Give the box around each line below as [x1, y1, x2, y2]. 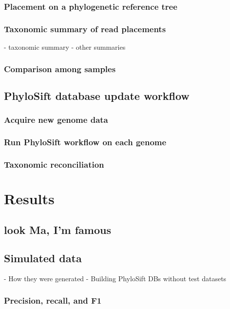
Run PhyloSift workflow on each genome [4, 136, 167, 148]
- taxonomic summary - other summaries [4, 42, 126, 52]
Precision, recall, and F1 [4, 294, 102, 306]
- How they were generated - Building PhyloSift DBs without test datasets [4, 273, 227, 284]
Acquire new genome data [4, 114, 108, 126]
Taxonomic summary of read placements [4, 22, 166, 35]
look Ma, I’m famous [4, 222, 111, 237]
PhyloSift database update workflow [4, 88, 190, 103]
